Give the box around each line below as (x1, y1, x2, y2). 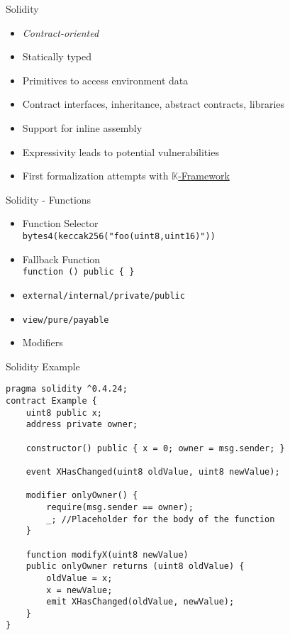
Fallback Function (22, 251, 101, 266)
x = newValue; (46, 585, 113, 595)
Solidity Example (6, 358, 80, 373)
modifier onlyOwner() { (26, 490, 138, 501)
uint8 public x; (26, 407, 103, 418)
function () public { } (22, 267, 135, 277)
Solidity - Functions (6, 192, 91, 206)
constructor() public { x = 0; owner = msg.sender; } (26, 443, 285, 453)
